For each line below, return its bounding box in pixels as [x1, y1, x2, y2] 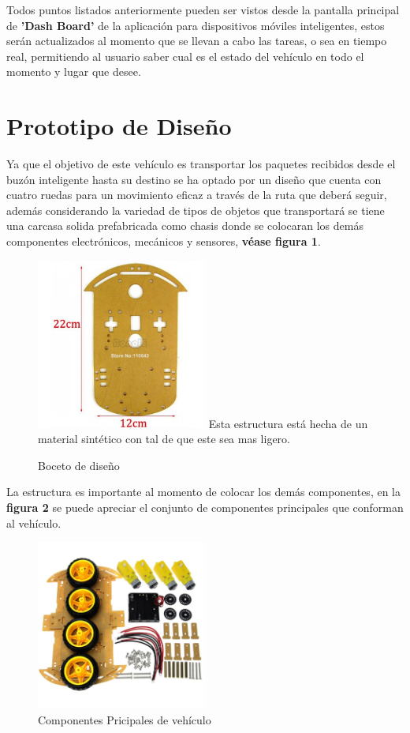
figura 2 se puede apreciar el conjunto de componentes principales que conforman [6, 499, 404, 516]
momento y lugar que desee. [6, 63, 141, 80]
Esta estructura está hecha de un [208, 415, 368, 431]
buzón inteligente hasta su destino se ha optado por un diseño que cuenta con [6, 171, 382, 187]
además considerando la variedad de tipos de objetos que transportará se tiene [6, 201, 385, 218]
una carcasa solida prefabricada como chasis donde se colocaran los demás [6, 217, 363, 234]
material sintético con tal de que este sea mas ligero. [38, 430, 290, 447]
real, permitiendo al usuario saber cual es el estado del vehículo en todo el [6, 47, 364, 64]
